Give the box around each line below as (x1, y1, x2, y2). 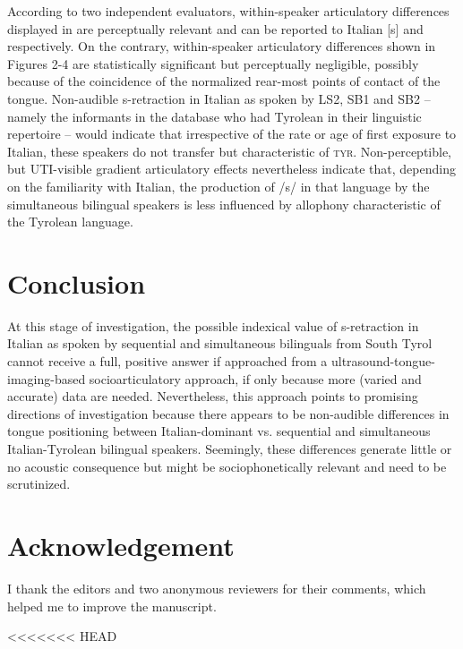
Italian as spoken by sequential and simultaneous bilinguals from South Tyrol (7, 334, 433, 353)
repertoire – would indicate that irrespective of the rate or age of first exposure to (7, 124, 457, 143)
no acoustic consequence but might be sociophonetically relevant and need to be (7, 457, 447, 475)
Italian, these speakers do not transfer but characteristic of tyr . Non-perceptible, (7, 141, 451, 160)
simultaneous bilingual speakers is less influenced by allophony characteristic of (7, 194, 441, 213)
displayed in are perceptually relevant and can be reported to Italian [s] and (7, 19, 424, 38)
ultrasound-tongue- (330, 352, 436, 371)
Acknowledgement (7, 526, 235, 563)
